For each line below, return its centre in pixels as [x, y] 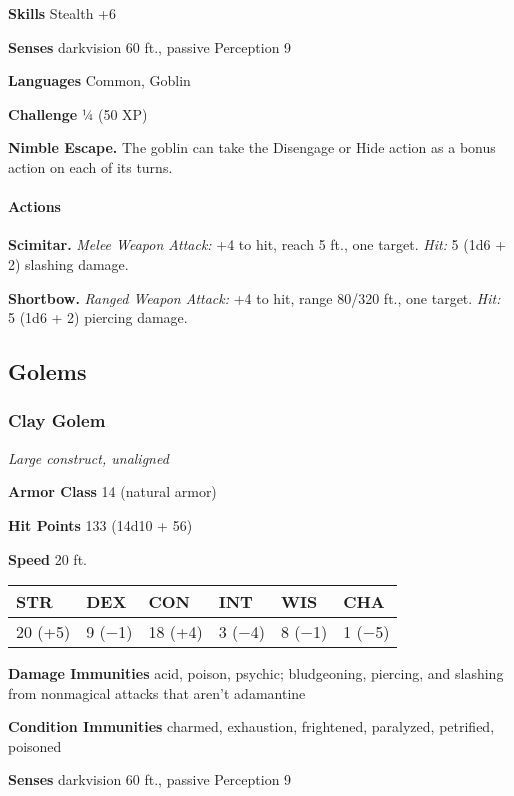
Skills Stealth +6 [62, 13]
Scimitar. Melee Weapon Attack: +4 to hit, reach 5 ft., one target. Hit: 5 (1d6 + [257, 244]
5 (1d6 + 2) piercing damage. [98, 317]
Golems [47, 371]
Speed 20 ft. [47, 558]
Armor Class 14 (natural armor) [112, 491]
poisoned [35, 745]
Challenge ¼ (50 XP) [78, 113]
